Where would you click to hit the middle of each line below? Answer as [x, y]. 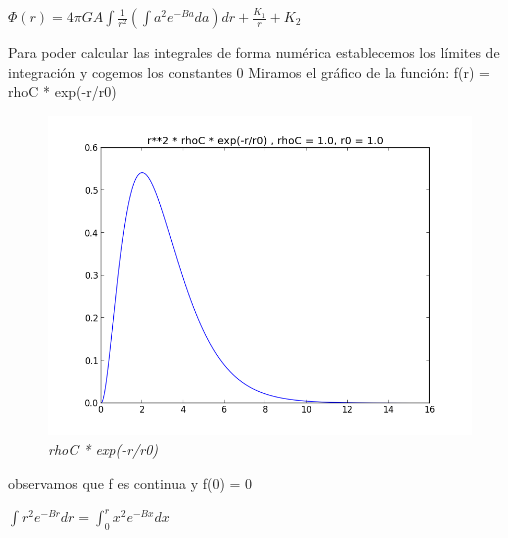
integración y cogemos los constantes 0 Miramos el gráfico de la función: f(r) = [249, 71]
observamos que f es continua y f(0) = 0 [130, 482]
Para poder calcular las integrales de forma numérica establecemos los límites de [254, 52]
